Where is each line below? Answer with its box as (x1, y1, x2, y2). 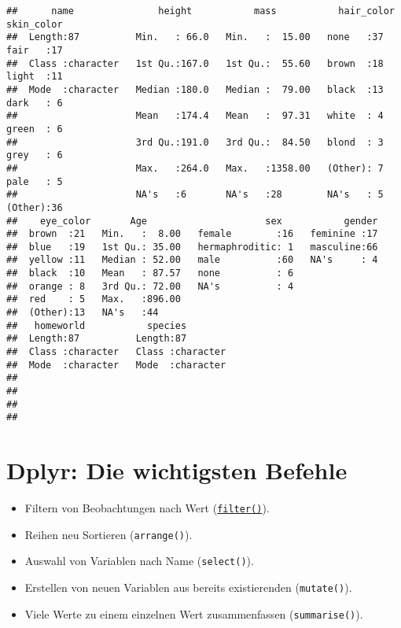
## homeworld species (6, 320, 187, 331)
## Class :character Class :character (6, 346, 226, 358)
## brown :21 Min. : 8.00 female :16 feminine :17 (6, 228, 378, 240)
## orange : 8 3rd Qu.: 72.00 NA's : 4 (6, 280, 294, 292)
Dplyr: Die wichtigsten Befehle (6, 454, 348, 486)
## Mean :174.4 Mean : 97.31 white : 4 (6, 110, 384, 122)
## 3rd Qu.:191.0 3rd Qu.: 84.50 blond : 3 (6, 136, 384, 148)
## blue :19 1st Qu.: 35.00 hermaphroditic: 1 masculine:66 (6, 241, 378, 253)
